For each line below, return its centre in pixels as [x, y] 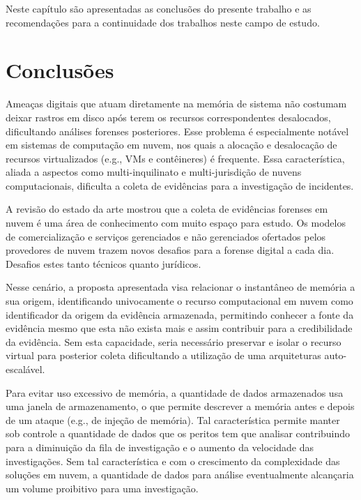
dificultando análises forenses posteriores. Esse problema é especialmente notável [177, 131]
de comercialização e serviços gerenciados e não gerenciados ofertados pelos [166, 236]
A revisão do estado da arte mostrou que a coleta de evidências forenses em [167, 209]
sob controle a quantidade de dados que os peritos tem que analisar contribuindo [178, 433]
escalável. [25, 369]
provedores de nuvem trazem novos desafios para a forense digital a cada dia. [170, 250]
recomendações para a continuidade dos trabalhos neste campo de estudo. [163, 22]
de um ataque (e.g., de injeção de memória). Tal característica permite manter [173, 419]
